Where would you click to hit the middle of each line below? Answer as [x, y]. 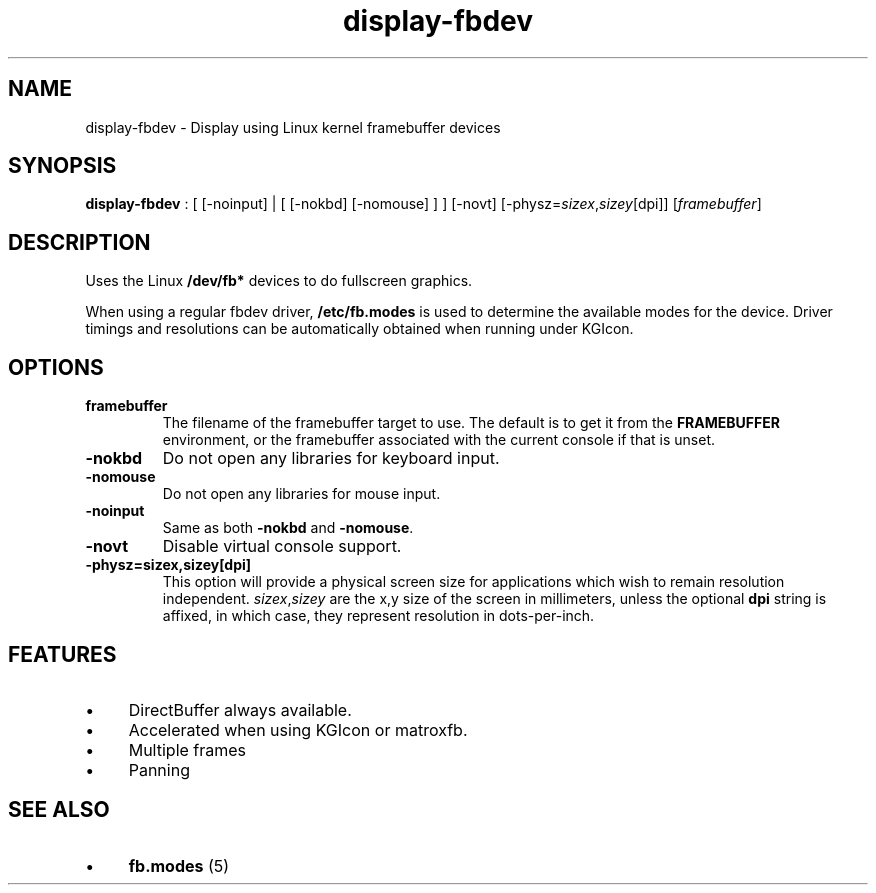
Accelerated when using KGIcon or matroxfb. [298, 729]
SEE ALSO [59, 810]
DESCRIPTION [79, 242]
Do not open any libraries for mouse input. [301, 494]
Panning [159, 769]
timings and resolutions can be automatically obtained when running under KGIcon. [359, 329]
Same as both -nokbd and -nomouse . [288, 528]
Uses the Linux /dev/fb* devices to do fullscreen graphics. [279, 281]
